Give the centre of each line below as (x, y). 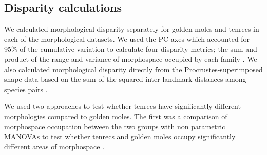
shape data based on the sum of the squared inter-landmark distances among (125, 79)
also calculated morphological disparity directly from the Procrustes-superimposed (133, 69)
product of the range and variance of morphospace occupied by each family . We (131, 59)
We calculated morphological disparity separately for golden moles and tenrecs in (132, 29)
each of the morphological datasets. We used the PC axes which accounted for (127, 39)
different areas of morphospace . (54, 146)
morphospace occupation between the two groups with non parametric (115, 126)
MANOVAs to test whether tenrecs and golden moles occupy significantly (120, 136)
